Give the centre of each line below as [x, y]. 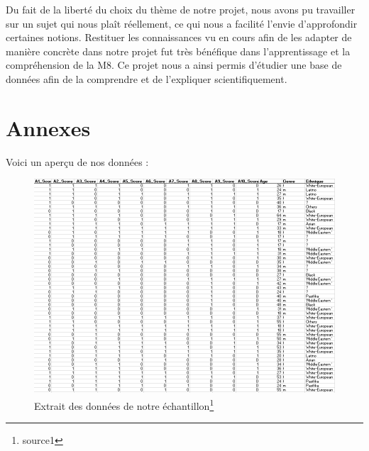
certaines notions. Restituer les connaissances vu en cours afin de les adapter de [179, 37]
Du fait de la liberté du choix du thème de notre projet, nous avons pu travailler [181, 9]
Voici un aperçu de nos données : [77, 161]
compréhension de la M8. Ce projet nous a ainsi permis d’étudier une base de [174, 65]
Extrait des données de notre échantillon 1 [124, 404]
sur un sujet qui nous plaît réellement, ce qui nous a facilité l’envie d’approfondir [182, 23]
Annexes [48, 127]
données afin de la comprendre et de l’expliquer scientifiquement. [147, 78]
